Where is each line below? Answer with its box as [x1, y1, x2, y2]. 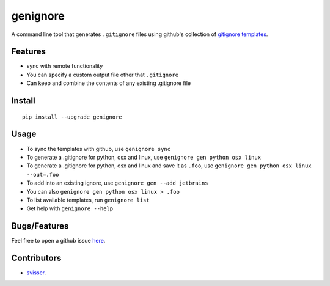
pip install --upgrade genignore [22, 113, 122, 120]
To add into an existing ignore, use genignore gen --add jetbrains [26, 179, 208, 186]
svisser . [26, 269, 46, 276]
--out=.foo [26, 171, 59, 178]
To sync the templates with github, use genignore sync [26, 145, 171, 152]
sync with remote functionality [26, 62, 103, 70]
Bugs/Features [11, 221, 69, 232]
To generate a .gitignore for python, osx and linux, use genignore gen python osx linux [26, 153, 262, 161]
